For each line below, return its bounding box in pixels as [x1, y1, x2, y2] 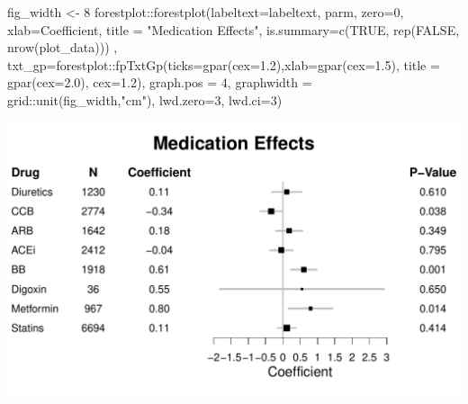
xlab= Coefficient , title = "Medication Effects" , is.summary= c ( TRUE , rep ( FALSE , [7, 20, 460, 39]
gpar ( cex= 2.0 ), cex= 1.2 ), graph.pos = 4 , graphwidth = [7, 73, 312, 92]
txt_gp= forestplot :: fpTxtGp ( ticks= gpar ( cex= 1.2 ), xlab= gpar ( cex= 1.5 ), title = [7, 55, 440, 74]
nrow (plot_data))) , [7, 38, 118, 57]
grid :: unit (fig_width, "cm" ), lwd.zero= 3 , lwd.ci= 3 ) [7, 90, 283, 109]
